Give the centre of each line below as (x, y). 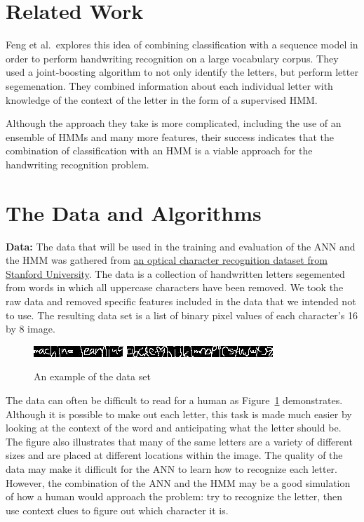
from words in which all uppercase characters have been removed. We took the (175, 287)
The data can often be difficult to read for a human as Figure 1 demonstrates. (174, 400)
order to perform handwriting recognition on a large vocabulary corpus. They (172, 58)
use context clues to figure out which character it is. (117, 510)
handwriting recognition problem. (77, 164)
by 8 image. (31, 329)
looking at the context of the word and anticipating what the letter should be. (174, 428)
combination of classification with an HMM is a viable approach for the (159, 150)
